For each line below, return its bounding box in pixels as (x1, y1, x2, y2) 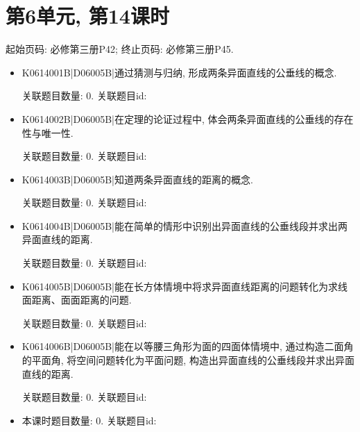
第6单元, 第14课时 (6, 1, 169, 30)
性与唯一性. (22, 125, 74, 140)
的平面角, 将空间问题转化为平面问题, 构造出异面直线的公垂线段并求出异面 (22, 353, 354, 367)
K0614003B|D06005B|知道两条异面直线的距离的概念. (22, 172, 253, 186)
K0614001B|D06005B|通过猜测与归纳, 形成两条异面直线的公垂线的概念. (22, 65, 337, 79)
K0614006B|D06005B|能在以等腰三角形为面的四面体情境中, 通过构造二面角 (22, 339, 354, 354)
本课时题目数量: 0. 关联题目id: (22, 413, 157, 427)
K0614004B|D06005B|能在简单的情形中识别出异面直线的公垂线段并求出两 (22, 218, 348, 233)
